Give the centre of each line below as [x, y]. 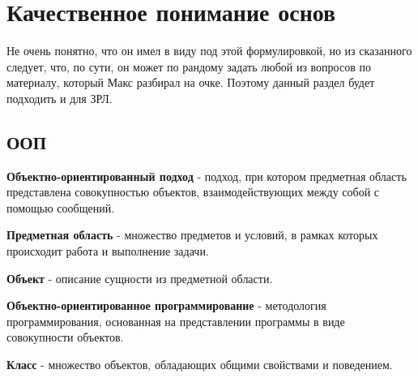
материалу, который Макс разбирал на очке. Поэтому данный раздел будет [191, 82]
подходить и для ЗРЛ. [60, 98]
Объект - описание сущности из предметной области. [140, 278]
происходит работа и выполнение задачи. [108, 251]
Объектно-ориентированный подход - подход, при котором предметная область [207, 176]
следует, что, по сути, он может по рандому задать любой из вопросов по [189, 66]
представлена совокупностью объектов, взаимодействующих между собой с [193, 192]
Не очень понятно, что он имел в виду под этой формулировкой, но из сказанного [209, 51]
